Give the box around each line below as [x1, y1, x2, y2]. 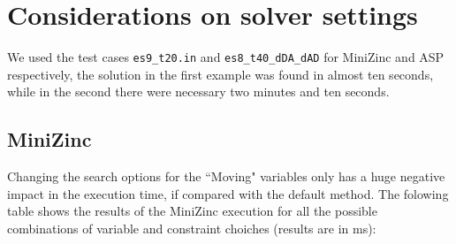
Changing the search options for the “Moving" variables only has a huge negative [7, 167, 445, 186]
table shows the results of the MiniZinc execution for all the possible [7, 202, 377, 220]
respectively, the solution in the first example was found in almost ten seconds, [7, 65, 434, 83]
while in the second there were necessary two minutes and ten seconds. [7, 82, 390, 101]
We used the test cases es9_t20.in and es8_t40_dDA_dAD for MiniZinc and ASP [7, 48, 445, 66]
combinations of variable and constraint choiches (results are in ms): [7, 218, 376, 237]
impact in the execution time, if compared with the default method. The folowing [7, 184, 449, 202]
